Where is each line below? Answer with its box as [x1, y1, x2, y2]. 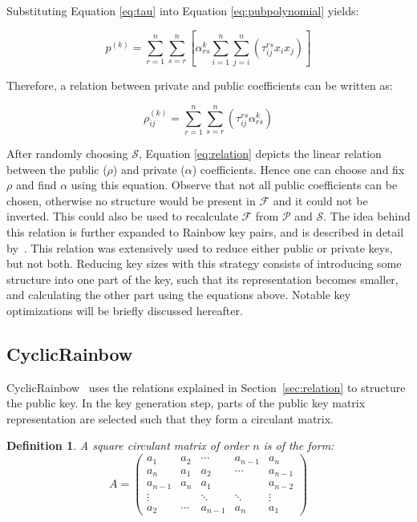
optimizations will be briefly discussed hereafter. [6, 301, 243, 318]
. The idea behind [323, 208, 411, 225]
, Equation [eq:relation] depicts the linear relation [138, 144, 382, 161]
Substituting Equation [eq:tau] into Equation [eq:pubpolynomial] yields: [6, 2, 359, 18]
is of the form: [263, 437, 334, 454]
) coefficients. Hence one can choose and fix [192, 160, 405, 177]
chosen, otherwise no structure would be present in [6, 192, 256, 208]
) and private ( [112, 160, 185, 177]
